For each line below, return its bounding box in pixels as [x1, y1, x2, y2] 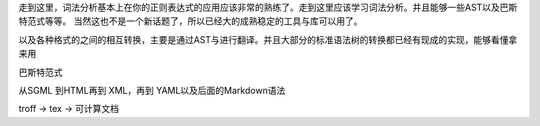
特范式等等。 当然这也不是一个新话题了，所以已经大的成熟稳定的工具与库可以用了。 [18, 15, 363, 27]
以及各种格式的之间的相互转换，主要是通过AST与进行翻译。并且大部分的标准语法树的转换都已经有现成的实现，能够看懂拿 [18, 33, 518, 45]
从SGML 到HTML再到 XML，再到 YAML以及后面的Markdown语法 [18, 84, 286, 96]
